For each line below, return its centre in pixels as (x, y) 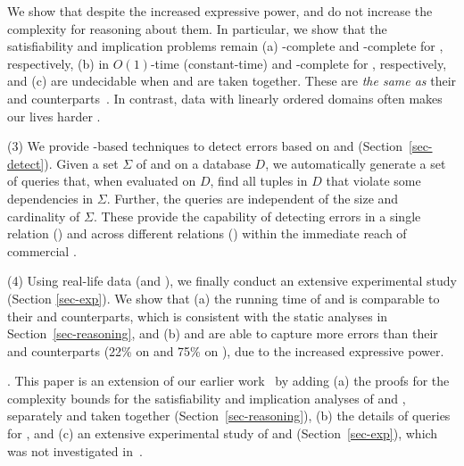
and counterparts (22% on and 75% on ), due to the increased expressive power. (226, 350)
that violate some (373, 181)
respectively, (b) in (58, 63)
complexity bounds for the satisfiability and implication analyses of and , (207, 398)
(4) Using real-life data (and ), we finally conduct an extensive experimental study (232, 281)
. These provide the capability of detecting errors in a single (257, 216)
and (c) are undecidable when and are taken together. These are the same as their (232, 81)
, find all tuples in (259, 181)
